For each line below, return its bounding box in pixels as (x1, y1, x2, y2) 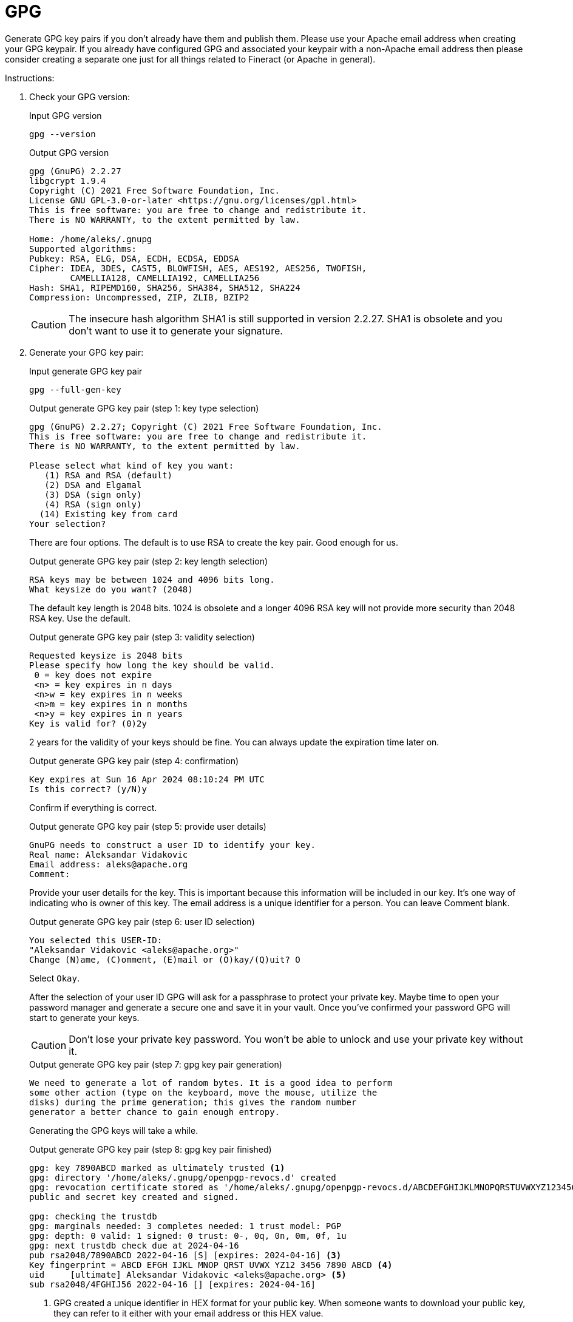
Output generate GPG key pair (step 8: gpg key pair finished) (29, 1144, 272, 1154)
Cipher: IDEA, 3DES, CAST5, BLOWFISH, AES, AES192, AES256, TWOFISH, (29, 263, 367, 273)
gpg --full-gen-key (29, 384, 121, 395)
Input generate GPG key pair (29, 365, 143, 376)
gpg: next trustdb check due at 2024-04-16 (29, 1240, 239, 1250)
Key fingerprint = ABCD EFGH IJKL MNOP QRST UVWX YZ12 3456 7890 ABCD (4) (29, 1259, 393, 1270)
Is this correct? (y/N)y (29, 784, 147, 794)
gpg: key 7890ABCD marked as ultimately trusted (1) (29, 1162, 285, 1173)
